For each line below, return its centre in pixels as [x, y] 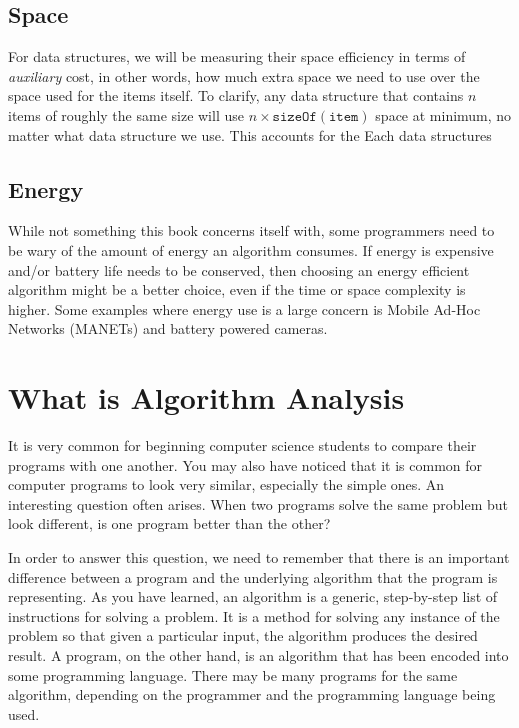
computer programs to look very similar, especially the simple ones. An [226, 484]
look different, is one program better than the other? [169, 523]
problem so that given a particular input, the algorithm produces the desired [243, 635]
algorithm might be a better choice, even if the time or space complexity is [237, 289]
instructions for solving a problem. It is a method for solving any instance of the [254, 615]
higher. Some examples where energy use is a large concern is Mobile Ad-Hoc [244, 308]
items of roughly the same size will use [126, 114]
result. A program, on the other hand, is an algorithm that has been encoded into [258, 655]
